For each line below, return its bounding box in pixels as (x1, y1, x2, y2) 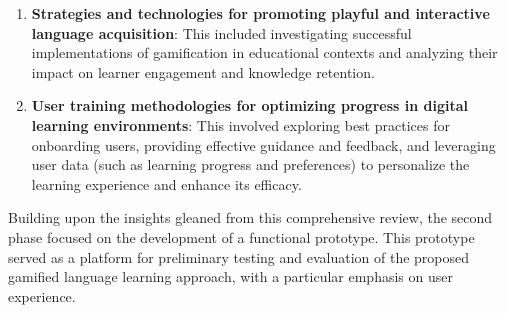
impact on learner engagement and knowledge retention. (31, 61, 375, 82)
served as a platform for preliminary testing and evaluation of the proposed (8, 246, 470, 267)
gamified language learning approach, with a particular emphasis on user (8, 266, 453, 287)
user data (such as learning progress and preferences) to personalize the (31, 154, 470, 175)
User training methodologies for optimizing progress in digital (31, 95, 469, 116)
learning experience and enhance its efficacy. (31, 173, 302, 194)
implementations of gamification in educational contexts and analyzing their (31, 42, 498, 63)
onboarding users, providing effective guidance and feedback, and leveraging (31, 134, 496, 155)
